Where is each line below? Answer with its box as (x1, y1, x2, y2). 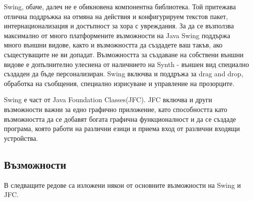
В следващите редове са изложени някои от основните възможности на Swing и (4, 179, 241, 190)
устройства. (4, 133, 38, 143)
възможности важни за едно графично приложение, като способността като (4, 104, 227, 114)
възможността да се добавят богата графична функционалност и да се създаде (4, 113, 236, 124)
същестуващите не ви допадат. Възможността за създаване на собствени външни (4, 49, 244, 59)
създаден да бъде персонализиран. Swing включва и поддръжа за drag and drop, (4, 68, 243, 79)
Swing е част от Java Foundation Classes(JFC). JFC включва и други (4, 94, 213, 105)
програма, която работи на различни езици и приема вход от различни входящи (4, 123, 240, 134)
